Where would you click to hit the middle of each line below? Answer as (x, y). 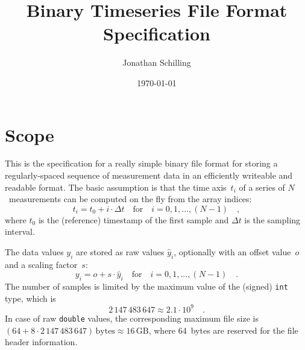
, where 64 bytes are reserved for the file (223, 330)
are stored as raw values (120, 252)
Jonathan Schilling (157, 62)
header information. (41, 342)
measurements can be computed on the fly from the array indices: (130, 199)
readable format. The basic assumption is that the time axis (116, 187)
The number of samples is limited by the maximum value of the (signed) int (146, 286)
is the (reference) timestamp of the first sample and (134, 219)
